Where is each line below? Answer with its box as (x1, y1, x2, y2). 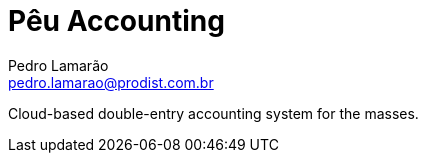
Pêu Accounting (8, 4, 225, 38)
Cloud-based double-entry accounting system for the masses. (8, 104, 419, 122)
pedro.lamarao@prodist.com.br (8, 73, 214, 91)
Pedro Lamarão (8, 56, 109, 74)
